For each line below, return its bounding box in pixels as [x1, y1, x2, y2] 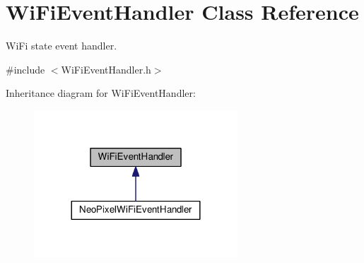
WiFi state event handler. [6, 38, 117, 53]
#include [6, 62, 45, 76]
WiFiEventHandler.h [61, 62, 151, 76]
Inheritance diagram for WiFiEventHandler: [6, 86, 196, 100]
